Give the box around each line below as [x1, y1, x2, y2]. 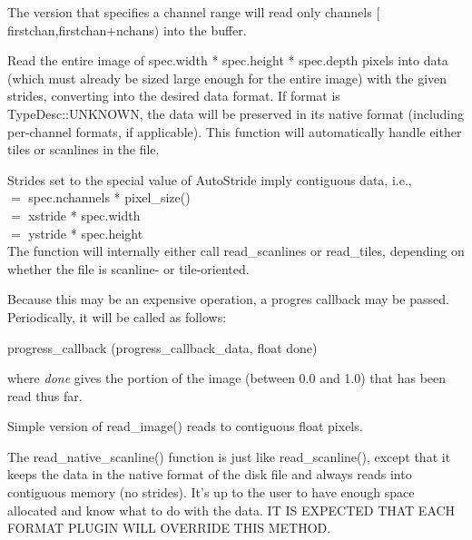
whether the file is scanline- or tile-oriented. [7, 259, 250, 278]
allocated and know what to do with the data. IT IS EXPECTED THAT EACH [7, 500, 456, 519]
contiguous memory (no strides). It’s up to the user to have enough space [7, 483, 415, 502]
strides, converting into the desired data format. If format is [7, 86, 340, 105]
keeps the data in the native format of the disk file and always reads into [7, 465, 412, 484]
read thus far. [7, 386, 83, 405]
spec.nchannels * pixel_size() [28, 188, 191, 207]
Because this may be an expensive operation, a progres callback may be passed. [7, 290, 449, 309]
